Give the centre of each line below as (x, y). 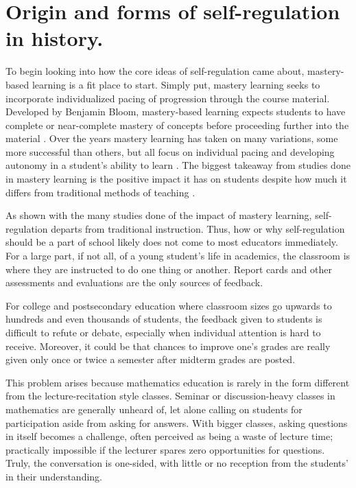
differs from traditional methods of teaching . (100, 192)
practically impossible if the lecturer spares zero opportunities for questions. (165, 449)
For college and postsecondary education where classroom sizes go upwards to (169, 305)
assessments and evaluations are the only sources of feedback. (134, 282)
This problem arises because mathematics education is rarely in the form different (178, 382)
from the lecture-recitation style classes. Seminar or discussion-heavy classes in (170, 396)
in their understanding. (54, 476)
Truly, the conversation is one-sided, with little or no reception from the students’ (177, 463)
